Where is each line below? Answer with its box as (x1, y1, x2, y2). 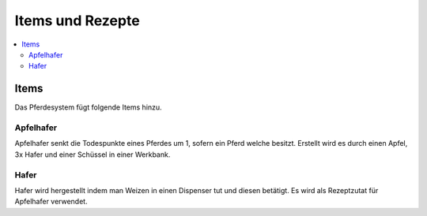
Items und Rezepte (14, 12, 140, 29)
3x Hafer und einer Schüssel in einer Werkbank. (14, 150, 171, 159)
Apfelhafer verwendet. (14, 197, 88, 207)
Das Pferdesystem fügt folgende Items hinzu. (14, 102, 162, 112)
